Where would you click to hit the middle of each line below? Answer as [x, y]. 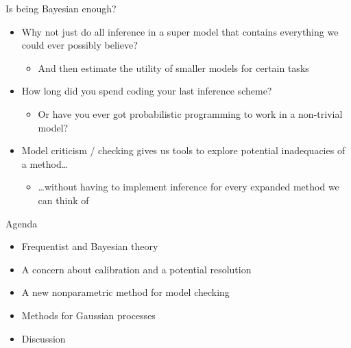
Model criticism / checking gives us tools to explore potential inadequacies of [183, 150]
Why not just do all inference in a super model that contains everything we [180, 31]
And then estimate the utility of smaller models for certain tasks [173, 67]
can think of [63, 200]
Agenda [22, 223]
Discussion [44, 338]
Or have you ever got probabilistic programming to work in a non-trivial [190, 113]
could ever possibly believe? [80, 45]
